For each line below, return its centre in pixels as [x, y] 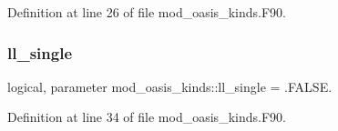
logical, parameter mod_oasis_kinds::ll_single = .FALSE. [170, 86]
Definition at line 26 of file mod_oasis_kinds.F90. [147, 12]
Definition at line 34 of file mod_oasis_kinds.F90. [147, 117]
